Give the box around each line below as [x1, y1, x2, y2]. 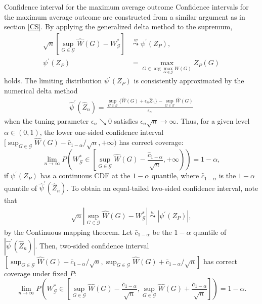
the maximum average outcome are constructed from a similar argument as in [4, 11, 245, 22]
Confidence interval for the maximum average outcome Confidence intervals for [4, 2, 249, 12]
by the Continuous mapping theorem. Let [4, 227, 133, 237]
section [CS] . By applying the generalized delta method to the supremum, [4, 21, 233, 32]
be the [152, 227, 172, 237]
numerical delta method [4, 85, 78, 95]
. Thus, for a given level [176, 115, 250, 126]
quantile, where [151, 170, 199, 181]
